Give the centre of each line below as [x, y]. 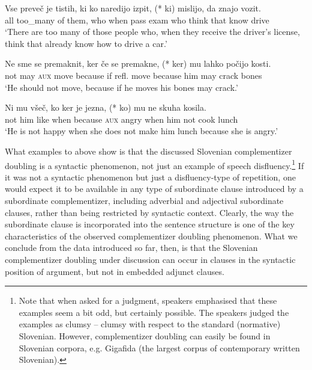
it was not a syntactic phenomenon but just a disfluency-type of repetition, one [150, 177]
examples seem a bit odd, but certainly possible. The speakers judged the [154, 312]
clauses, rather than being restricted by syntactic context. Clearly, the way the [149, 212]
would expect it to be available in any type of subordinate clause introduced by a [154, 189]
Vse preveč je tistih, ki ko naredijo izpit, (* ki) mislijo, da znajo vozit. [133, 8]
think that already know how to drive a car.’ [86, 43]
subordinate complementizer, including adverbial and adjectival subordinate [144, 200]
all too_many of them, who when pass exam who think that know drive [137, 20]
